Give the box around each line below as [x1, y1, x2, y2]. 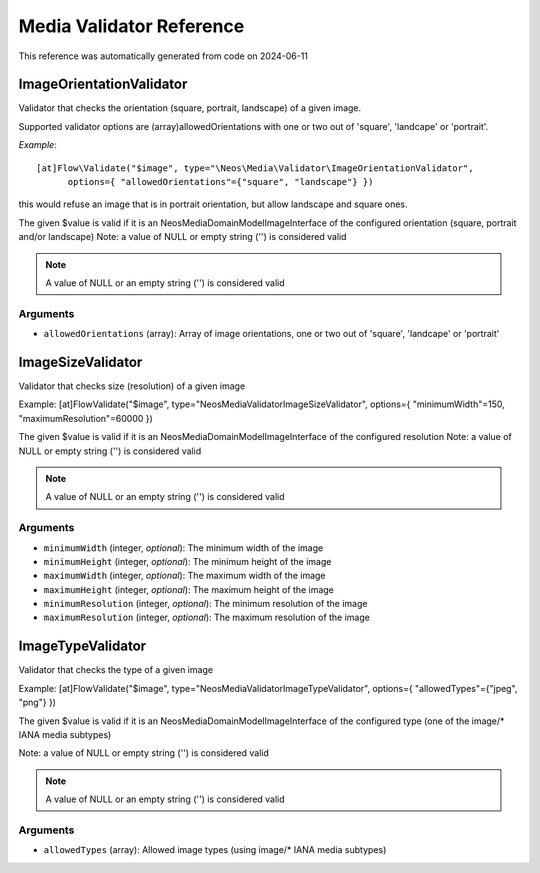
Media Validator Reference [18, 15, 245, 37]
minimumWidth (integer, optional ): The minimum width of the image [43, 541, 324, 554]
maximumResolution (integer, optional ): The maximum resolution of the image [43, 611, 370, 624]
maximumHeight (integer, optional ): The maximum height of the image [43, 583, 334, 595]
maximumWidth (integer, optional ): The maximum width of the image [43, 570, 326, 582]
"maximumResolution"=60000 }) [18, 412, 154, 424]
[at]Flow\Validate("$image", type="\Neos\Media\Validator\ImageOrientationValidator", [36, 162, 474, 174]
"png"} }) [18, 696, 57, 709]
